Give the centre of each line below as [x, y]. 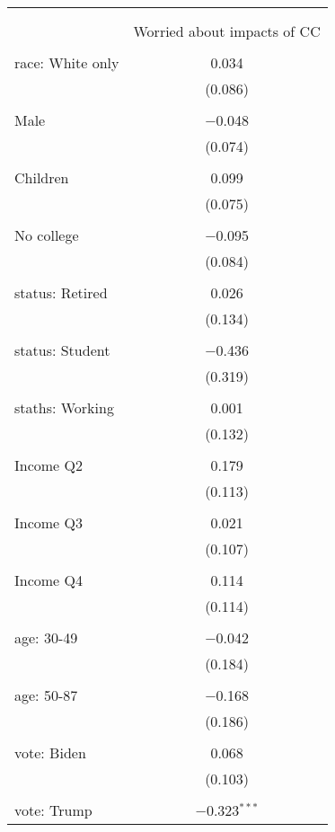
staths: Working [64, 407]
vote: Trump [53, 810]
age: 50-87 [46, 695]
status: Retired [61, 292]
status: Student [62, 350]
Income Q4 [48, 580]
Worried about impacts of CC [227, 31]
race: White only [67, 62]
